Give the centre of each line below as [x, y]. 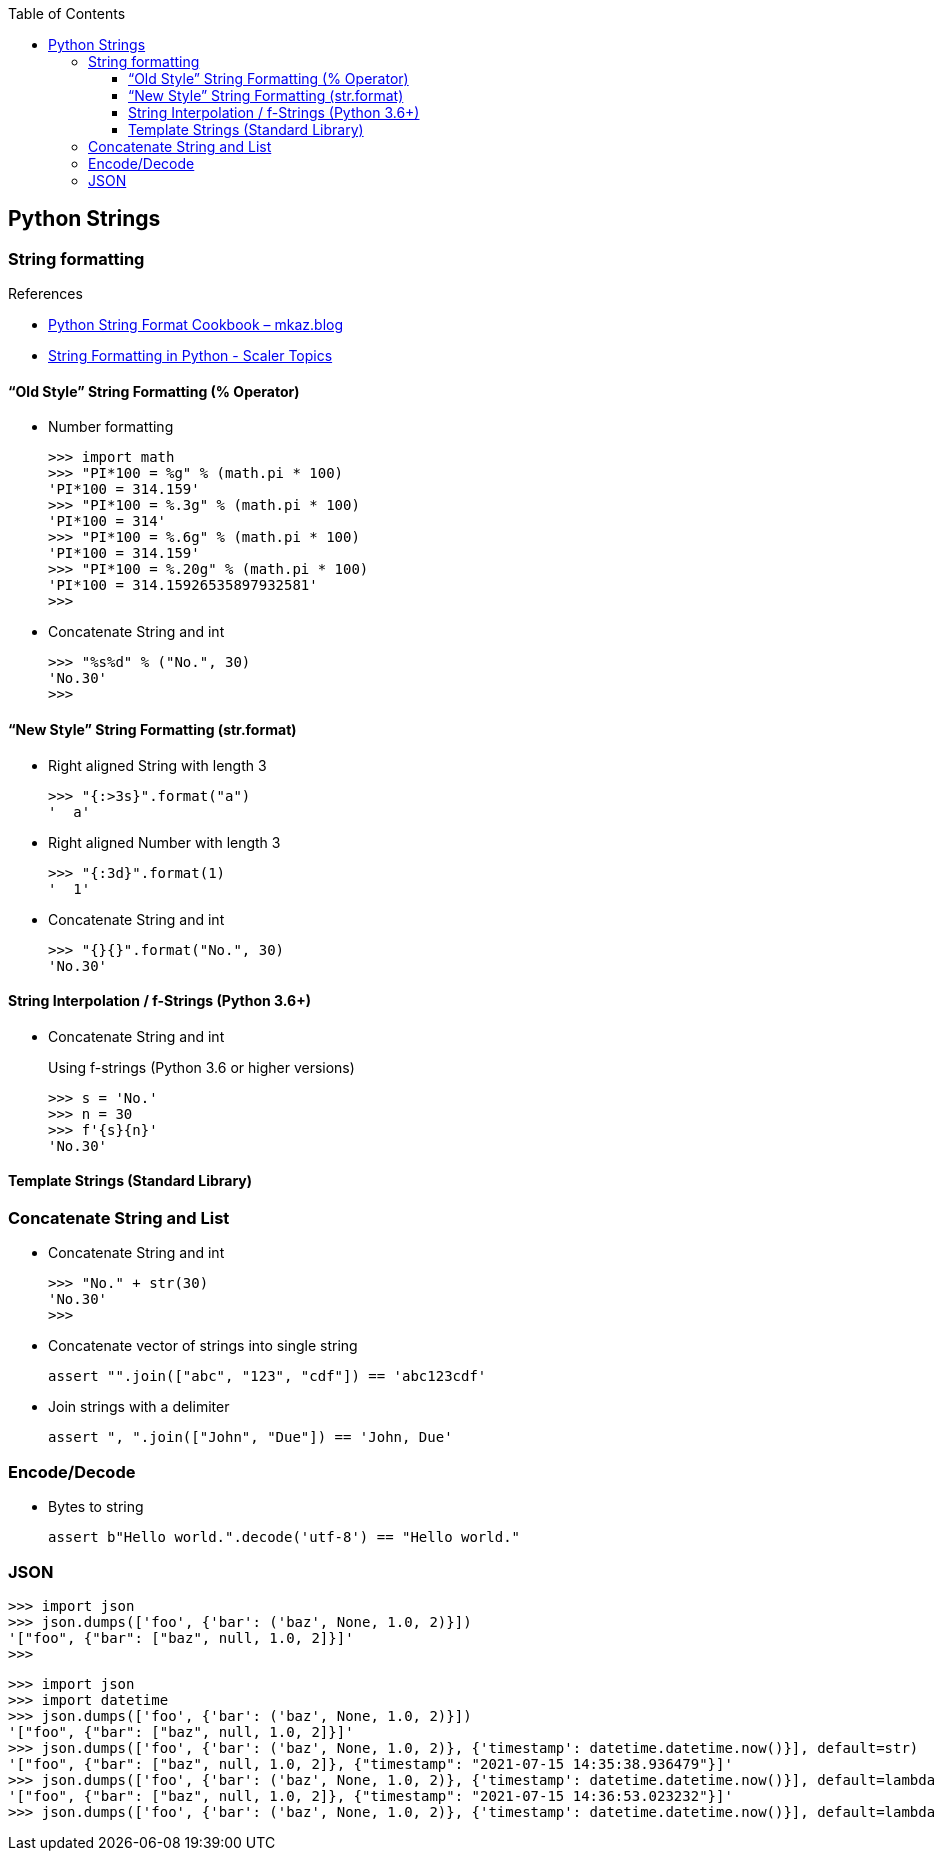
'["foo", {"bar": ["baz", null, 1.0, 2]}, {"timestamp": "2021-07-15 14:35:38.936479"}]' [370, 1763]
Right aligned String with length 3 [157, 765]
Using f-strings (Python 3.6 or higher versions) [201, 1067]
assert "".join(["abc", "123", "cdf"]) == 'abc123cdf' [267, 1376]
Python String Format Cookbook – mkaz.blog [196, 325]
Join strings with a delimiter [139, 1407]
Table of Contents [67, 13]
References [45, 294]
